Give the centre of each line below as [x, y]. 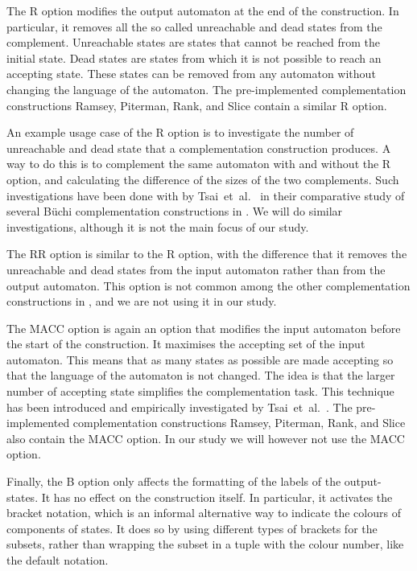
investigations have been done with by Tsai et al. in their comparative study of [206, 195]
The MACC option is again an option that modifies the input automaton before [204, 328]
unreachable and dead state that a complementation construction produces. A [199, 148]
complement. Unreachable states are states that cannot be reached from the [193, 42]
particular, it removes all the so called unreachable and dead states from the [194, 26]
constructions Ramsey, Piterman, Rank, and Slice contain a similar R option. [197, 105]
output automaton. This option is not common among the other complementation [208, 285]
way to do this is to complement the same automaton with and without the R [199, 164]
